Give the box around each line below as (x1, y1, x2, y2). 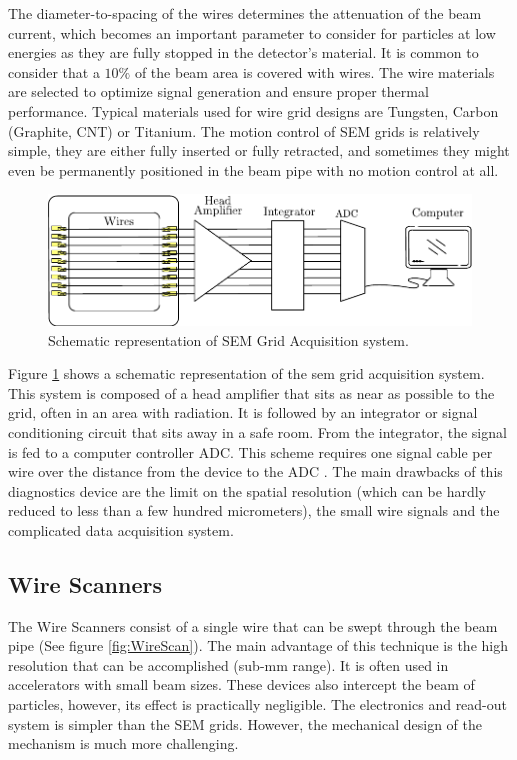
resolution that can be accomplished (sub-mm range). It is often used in (8, 654, 449, 675)
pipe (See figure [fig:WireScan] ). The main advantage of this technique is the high (8, 635, 508, 656)
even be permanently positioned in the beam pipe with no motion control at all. (8, 159, 499, 180)
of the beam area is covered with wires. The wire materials (134, 61, 495, 82)
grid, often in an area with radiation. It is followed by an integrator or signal (8, 402, 478, 423)
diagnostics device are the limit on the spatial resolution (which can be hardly (8, 480, 486, 501)
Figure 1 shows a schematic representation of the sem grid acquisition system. (8, 363, 485, 384)
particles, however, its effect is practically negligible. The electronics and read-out (8, 694, 508, 715)
